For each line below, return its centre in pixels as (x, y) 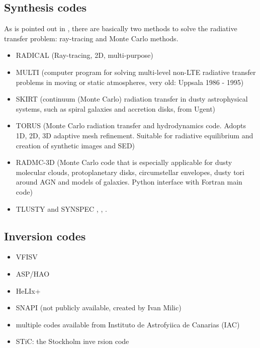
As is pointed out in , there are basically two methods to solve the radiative (121, 28)
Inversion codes (45, 236)
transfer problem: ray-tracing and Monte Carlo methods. (91, 38)
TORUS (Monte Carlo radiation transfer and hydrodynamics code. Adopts (131, 125)
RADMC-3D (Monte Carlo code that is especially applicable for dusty (124, 162)
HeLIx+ (28, 290)
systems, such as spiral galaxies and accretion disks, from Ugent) (116, 108)
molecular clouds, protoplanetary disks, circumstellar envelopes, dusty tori (130, 172)
